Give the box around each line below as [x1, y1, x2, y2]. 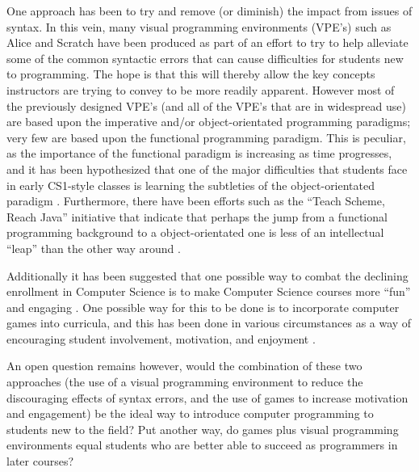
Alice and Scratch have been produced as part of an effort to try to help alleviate [6, 34, 409, 51]
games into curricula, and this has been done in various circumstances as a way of [6, 314, 412, 331]
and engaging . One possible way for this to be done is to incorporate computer [6, 298, 400, 315]
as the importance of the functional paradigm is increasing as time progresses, [6, 145, 392, 162]
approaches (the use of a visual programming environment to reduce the [6, 373, 363, 390]
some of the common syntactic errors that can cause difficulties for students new [6, 49, 404, 66]
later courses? [6, 453, 74, 470]
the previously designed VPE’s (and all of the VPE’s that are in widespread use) [6, 97, 406, 114]
